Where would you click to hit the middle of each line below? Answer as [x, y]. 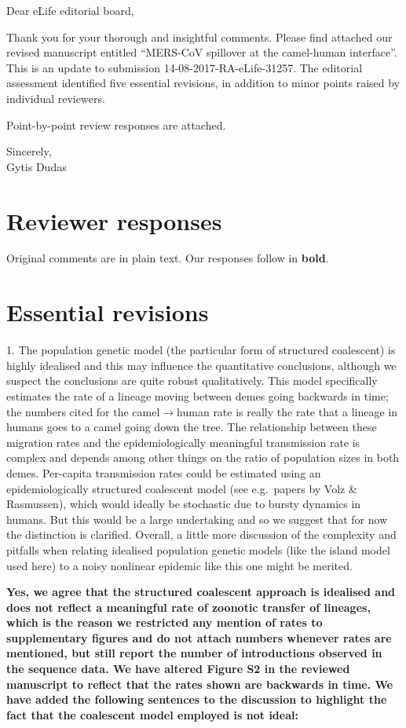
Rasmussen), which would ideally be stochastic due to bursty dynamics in [184, 504]
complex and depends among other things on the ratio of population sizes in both [203, 457]
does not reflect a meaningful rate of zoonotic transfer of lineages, [188, 607]
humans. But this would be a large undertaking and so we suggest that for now [197, 519]
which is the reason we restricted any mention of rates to [165, 622]
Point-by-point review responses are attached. [116, 124]
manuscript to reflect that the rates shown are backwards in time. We [200, 684]
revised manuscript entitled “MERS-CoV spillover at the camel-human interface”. [202, 52]
